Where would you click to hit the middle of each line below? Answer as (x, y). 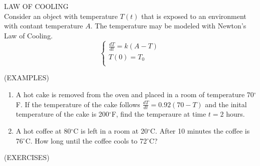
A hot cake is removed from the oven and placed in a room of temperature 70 (135, 94)
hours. (235, 114)
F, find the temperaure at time (159, 114)
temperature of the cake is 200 (62, 114)
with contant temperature (44, 26)
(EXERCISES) (27, 157)
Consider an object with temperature (61, 16)
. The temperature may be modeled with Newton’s (168, 26)
